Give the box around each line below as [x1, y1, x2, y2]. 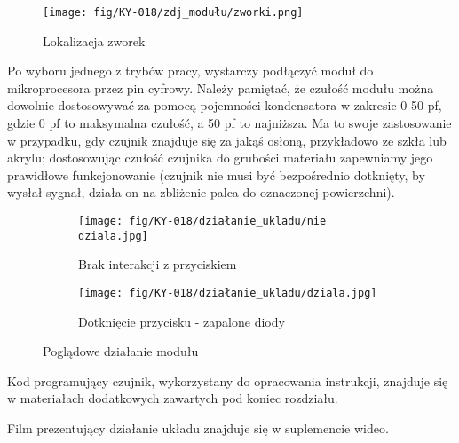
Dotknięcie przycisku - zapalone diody [78, 312, 285, 330]
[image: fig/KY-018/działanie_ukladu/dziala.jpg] [78, 286, 377, 299]
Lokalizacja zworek [43, 31, 146, 50]
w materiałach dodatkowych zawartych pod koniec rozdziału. [7, 389, 338, 407]
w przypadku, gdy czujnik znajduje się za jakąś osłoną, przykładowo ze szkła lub [7, 131, 447, 149]
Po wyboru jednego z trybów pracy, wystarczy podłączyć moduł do [7, 61, 374, 80]
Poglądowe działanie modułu [43, 342, 199, 360]
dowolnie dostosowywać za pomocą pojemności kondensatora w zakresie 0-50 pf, [7, 96, 442, 115]
